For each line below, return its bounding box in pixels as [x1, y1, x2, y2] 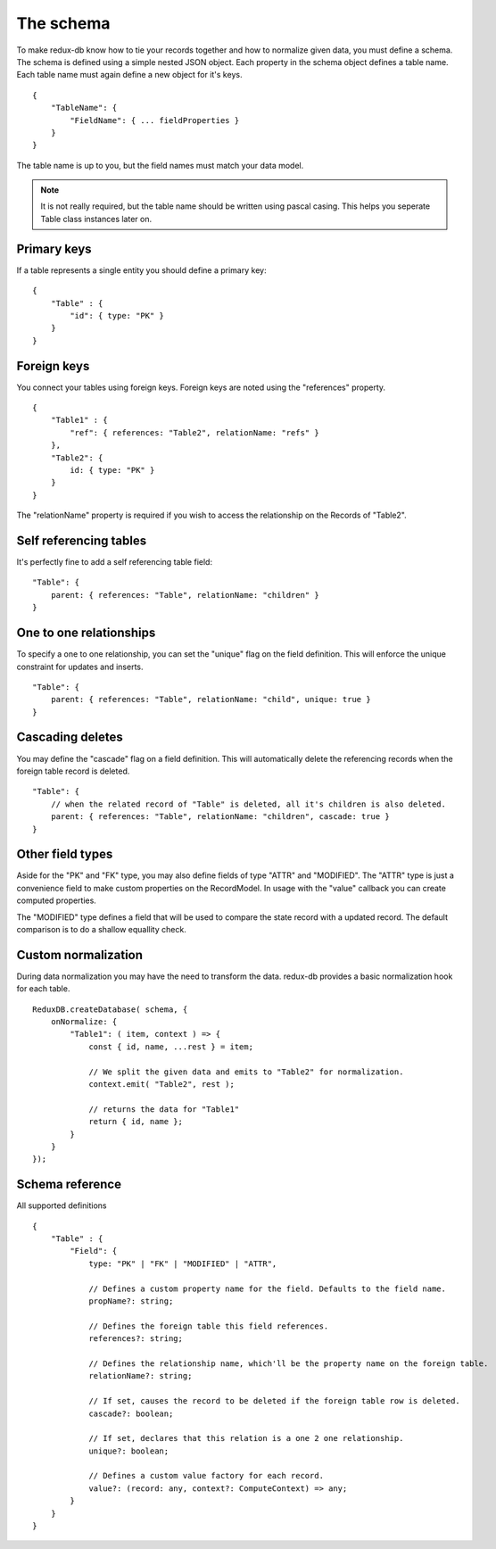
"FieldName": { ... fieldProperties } [70, 115, 240, 125]
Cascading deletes [16, 730, 124, 745]
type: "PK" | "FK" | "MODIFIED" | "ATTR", [88, 1258, 277, 1269]
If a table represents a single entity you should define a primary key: [16, 264, 267, 276]
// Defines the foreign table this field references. [88, 1321, 329, 1331]
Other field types [16, 847, 113, 862]
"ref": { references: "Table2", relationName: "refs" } [70, 427, 320, 437]
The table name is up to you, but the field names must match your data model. [16, 160, 304, 170]
